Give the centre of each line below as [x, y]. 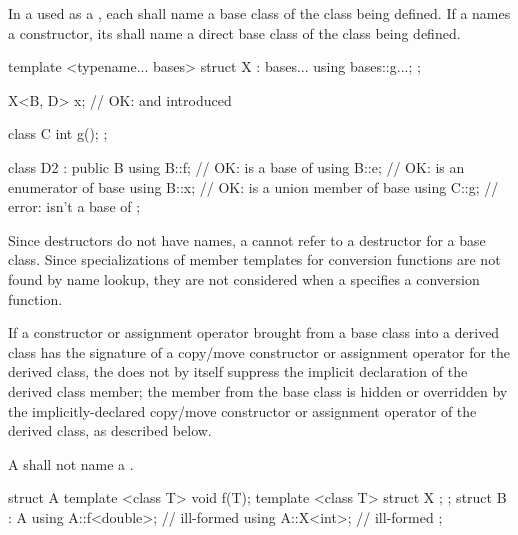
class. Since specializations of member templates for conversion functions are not [254, 259]
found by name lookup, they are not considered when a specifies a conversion [244, 278]
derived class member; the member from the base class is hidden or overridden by [258, 390]
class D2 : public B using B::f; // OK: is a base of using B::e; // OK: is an [236, 166]
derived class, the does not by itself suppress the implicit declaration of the [238, 371]
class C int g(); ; [58, 133]
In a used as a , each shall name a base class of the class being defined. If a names [259, 13]
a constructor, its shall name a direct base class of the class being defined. [234, 32]
